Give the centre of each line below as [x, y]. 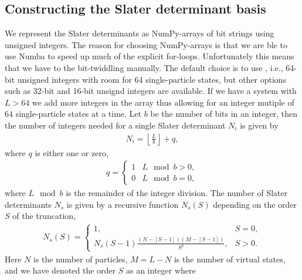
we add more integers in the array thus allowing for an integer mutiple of [163, 102]
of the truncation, [44, 216]
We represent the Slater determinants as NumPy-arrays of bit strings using [140, 33]
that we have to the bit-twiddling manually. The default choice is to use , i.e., [144, 67]
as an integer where [161, 270]
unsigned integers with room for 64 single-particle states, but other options [152, 79]
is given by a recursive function [123, 204]
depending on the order [255, 204]
